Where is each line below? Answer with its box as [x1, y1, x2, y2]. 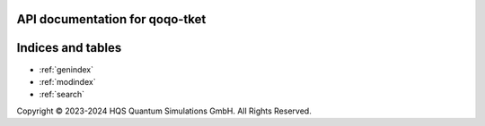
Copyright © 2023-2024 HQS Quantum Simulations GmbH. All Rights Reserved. [16, 105, 312, 116]
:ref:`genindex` [39, 63, 94, 75]
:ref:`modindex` [39, 76, 96, 87]
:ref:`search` [39, 89, 85, 100]
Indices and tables [16, 40, 122, 55]
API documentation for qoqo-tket [16, 12, 207, 27]
